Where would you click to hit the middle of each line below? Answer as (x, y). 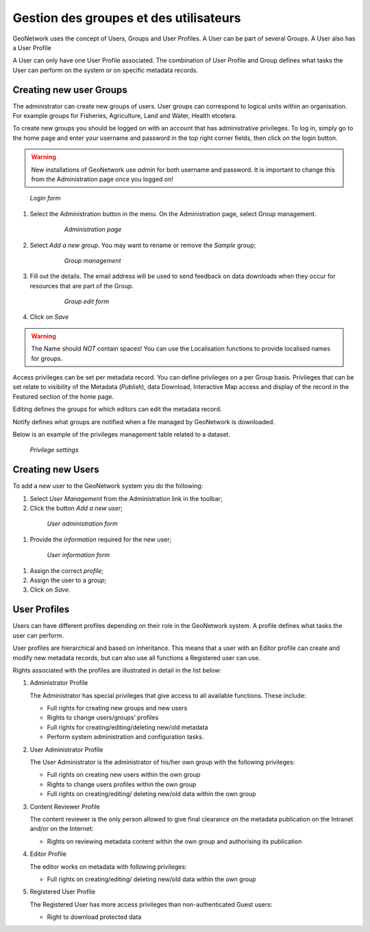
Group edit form (87, 301)
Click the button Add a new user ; (76, 509)
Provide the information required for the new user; (101, 539)
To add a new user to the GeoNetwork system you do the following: (108, 486)
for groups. (47, 358)
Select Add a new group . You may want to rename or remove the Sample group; (143, 245)
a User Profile (32, 47)
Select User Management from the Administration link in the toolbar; (126, 498)
